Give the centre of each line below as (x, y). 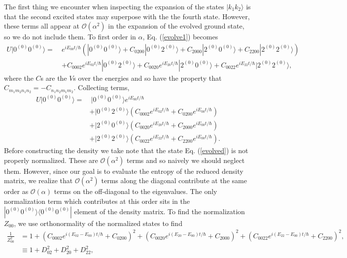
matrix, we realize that (38, 180)
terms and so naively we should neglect (186, 160)
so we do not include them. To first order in (70, 37)
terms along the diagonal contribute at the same (174, 180)
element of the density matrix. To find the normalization (159, 211)
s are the (54, 78)
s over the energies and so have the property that (147, 78)
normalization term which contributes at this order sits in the (97, 201)
